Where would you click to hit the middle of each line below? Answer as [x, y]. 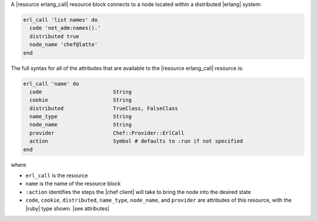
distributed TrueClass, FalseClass [104, 108]
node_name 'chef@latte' [64, 45]
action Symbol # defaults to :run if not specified [136, 141]
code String [81, 92]
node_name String [81, 125]
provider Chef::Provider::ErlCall [107, 133]
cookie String [81, 100]
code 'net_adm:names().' [65, 28]
